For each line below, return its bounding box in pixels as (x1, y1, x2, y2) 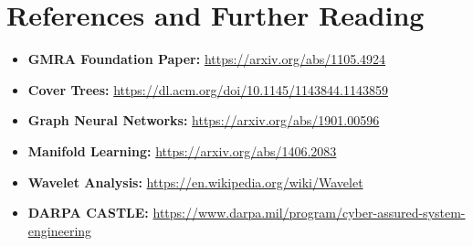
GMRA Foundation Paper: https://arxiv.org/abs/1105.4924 (27, 49, 386, 69)
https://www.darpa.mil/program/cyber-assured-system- (152, 203, 466, 222)
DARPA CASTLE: (27, 203, 149, 222)
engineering (27, 220, 92, 240)
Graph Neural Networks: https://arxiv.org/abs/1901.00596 (27, 111, 380, 130)
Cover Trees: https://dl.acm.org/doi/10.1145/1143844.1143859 (27, 80, 388, 99)
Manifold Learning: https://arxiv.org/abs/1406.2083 (27, 141, 337, 160)
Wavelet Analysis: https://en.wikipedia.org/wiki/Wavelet (27, 172, 363, 191)
